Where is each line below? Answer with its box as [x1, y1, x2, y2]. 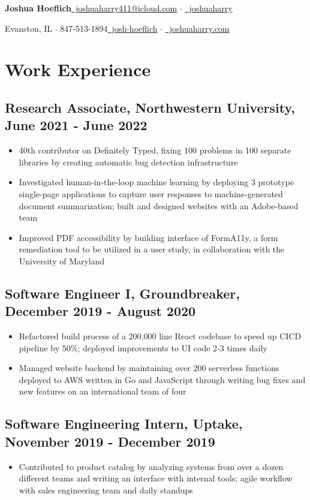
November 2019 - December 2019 [5, 432, 215, 450]
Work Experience [5, 57, 151, 82]
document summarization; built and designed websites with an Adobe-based [19, 199, 299, 212]
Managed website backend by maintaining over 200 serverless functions [19, 362, 279, 374]
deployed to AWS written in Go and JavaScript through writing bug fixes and [19, 373, 306, 385]
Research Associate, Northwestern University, [5, 98, 295, 116]
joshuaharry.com [169, 22, 230, 34]
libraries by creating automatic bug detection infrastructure [19, 155, 238, 168]
